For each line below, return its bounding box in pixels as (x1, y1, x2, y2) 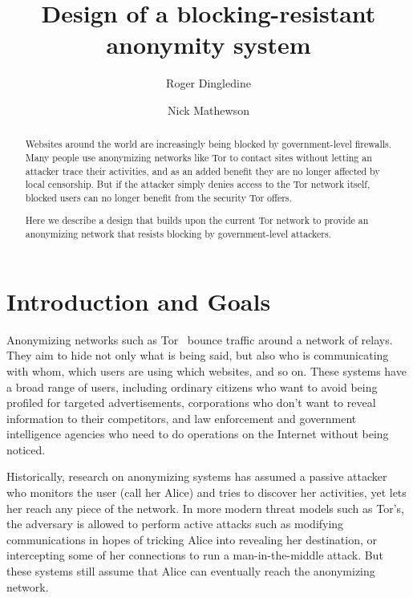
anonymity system (106, 28, 311, 61)
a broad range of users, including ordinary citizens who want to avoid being (6, 378, 378, 395)
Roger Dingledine (166, 75, 251, 92)
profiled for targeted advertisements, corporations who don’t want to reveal (6, 394, 376, 411)
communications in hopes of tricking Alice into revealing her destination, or (6, 531, 378, 547)
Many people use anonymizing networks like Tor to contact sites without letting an (25, 150, 372, 164)
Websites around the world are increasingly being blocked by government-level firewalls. (25, 137, 392, 151)
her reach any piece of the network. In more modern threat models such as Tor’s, (6, 499, 404, 516)
